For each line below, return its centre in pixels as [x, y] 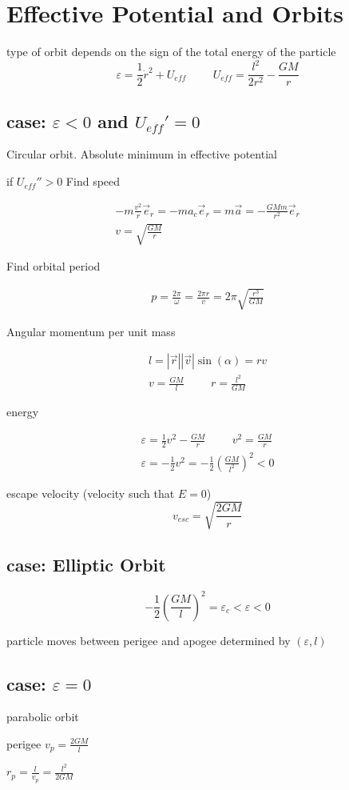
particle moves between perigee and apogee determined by [149, 640]
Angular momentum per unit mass [91, 331]
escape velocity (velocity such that [91, 493]
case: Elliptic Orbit [86, 565]
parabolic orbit [43, 717]
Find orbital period [54, 266]
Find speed [93, 181]
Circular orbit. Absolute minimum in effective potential [142, 154]
